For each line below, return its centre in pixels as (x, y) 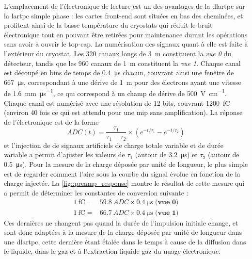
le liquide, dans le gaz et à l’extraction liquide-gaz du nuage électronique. (112, 251)
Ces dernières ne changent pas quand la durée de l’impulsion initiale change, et (121, 222)
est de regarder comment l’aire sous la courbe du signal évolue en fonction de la (122, 173)
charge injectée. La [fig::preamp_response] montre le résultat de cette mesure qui (124, 183)
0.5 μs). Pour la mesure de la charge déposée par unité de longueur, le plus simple (126, 164)
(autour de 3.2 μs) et (166, 154)
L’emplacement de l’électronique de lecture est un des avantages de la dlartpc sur (125, 6)
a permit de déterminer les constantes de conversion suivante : (96, 192)
